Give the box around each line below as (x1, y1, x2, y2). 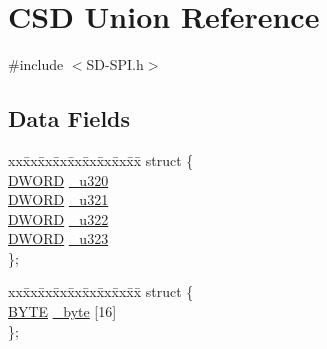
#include (8, 54, 64, 75)
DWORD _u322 (8, 208, 109, 229)
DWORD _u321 (8, 189, 109, 210)
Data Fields (8, 103, 131, 134)
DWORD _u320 (8, 169, 109, 190)
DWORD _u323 (8, 228, 109, 249)
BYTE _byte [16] (8, 301, 117, 322)
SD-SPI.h (86, 54, 144, 75)
